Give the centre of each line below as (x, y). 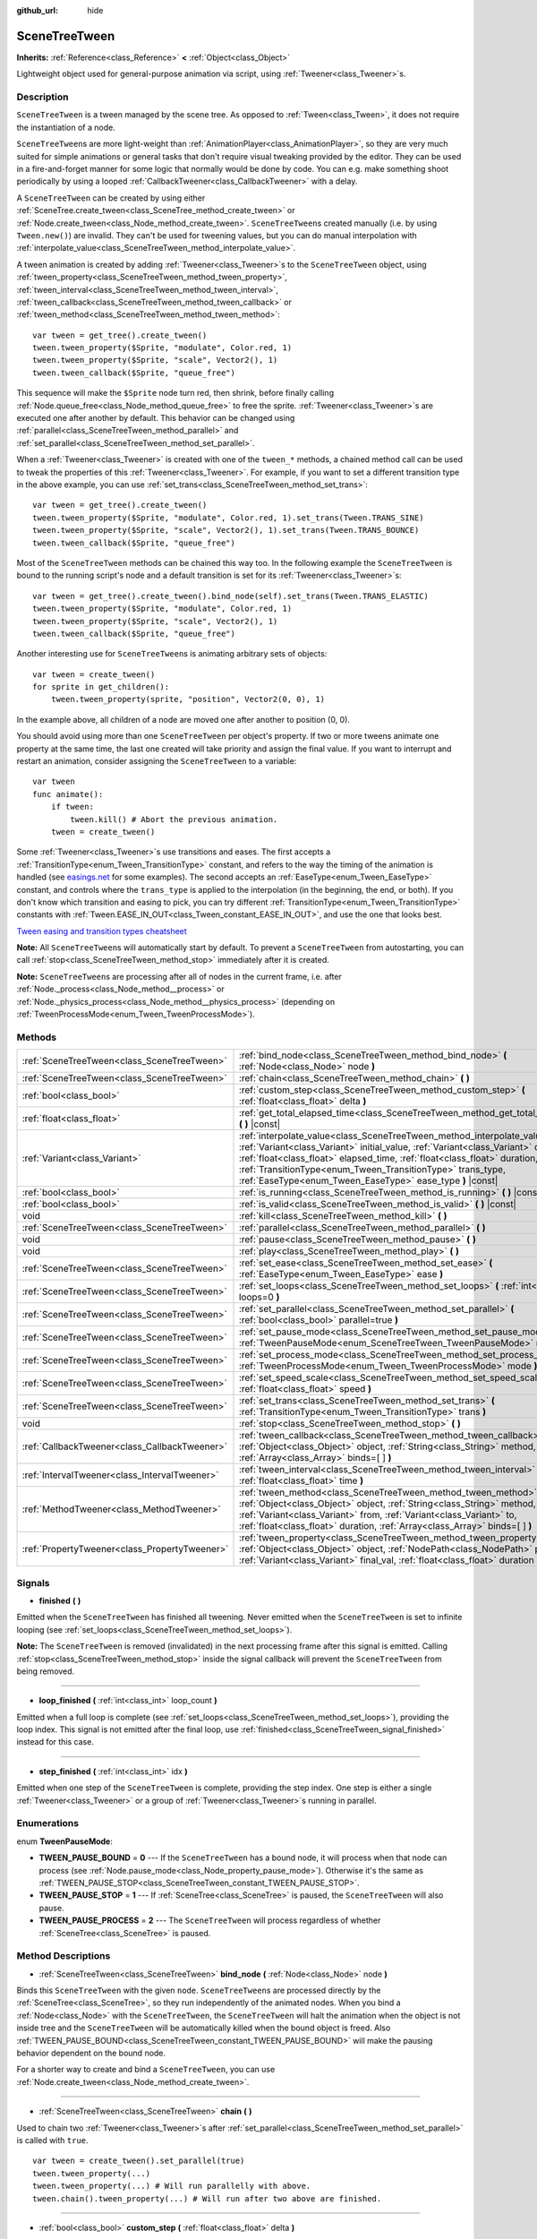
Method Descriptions (64, 1956)
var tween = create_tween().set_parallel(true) (139, 2161)
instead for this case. (55, 1742)
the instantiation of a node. (66, 127)
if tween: (72, 807)
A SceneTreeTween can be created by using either (111, 198)
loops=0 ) (259, 1297)
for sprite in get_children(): (101, 687)
